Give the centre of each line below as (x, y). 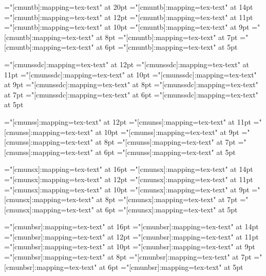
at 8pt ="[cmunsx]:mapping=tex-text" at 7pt (167, 199)
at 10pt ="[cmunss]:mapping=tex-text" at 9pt (167, 132)
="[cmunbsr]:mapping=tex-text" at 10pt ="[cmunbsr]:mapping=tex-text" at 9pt (130, 247)
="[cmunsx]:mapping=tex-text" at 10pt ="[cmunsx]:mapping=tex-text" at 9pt (127, 189)
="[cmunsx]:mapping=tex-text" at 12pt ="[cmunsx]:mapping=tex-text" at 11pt (129, 179)
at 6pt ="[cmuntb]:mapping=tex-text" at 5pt (167, 47)
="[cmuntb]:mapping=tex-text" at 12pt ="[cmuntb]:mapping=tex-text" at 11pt (129, 17)
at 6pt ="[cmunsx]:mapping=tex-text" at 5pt (167, 209)
